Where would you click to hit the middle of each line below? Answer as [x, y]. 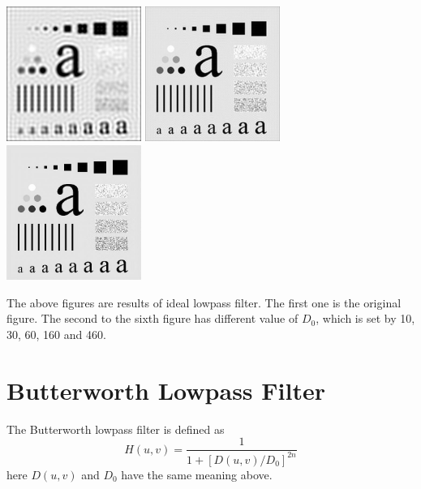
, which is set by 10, [365, 318]
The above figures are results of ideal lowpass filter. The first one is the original [204, 302]
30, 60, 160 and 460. [56, 334]
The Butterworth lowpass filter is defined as [116, 429]
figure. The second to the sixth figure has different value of [153, 318]
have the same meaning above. [197, 474]
